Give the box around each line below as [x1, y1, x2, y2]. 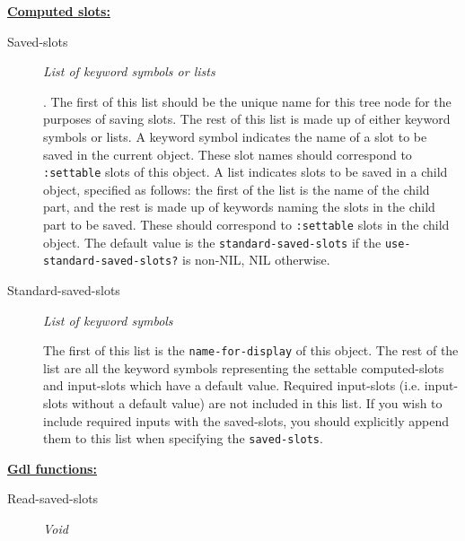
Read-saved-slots [7, 489, 99, 508]
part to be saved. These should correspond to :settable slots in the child [43, 215, 450, 233]
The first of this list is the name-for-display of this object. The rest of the [43, 341, 459, 360]
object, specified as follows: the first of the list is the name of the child [43, 179, 430, 198]
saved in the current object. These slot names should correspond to [43, 144, 412, 163]
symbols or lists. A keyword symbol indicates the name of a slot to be [43, 127, 427, 145]
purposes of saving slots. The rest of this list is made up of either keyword [43, 109, 451, 128]
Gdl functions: [7, 458, 97, 477]
